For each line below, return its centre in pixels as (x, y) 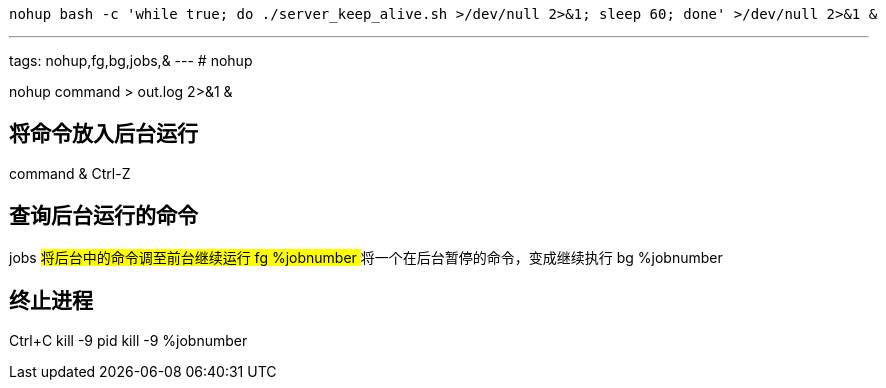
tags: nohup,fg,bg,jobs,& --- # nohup (131, 60)
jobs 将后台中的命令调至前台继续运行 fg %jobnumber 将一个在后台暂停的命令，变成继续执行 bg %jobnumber (366, 257)
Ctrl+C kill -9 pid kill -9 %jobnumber (128, 340)
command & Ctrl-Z (70, 173)
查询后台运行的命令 (103, 216)
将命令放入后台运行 (103, 134)
